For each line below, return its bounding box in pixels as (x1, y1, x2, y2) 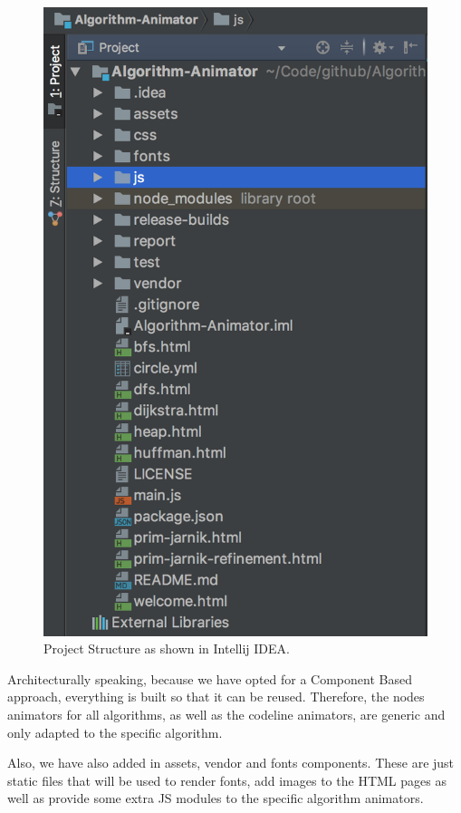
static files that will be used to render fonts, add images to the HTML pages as (7, 770, 447, 789)
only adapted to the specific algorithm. (7, 722, 223, 741)
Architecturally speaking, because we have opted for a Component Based (7, 669, 412, 688)
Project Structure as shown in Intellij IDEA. (43, 639, 290, 658)
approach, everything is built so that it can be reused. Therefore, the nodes (7, 687, 425, 706)
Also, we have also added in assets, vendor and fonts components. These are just (7, 753, 455, 772)
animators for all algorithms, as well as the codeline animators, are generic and (7, 704, 446, 723)
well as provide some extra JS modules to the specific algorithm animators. (7, 789, 424, 808)
